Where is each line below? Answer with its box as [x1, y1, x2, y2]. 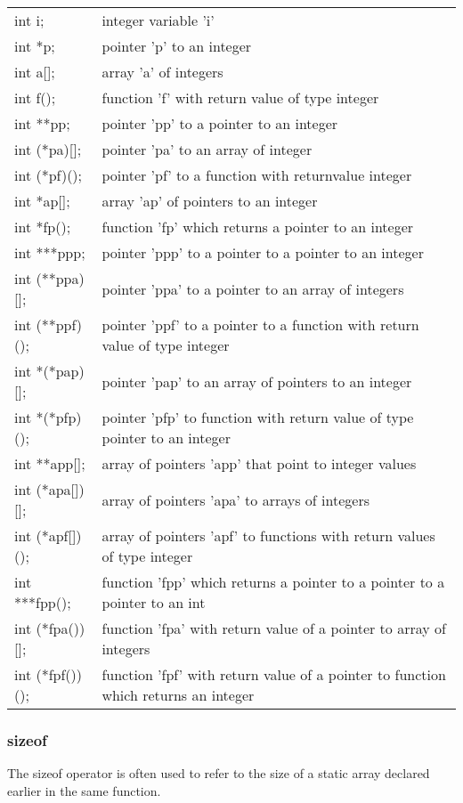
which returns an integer [102, 685, 255, 705]
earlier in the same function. [7, 781, 161, 799]
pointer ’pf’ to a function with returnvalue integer [102, 165, 412, 185]
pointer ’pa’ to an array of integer [102, 139, 313, 159]
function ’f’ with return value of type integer [102, 87, 379, 108]
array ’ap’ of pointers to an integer [102, 191, 318, 211]
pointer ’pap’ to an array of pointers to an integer [102, 370, 412, 392]
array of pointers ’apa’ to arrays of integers [102, 489, 370, 510]
